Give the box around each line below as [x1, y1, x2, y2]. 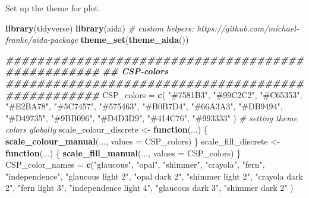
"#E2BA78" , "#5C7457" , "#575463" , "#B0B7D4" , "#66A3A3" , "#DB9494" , [5, 100, 283, 112]
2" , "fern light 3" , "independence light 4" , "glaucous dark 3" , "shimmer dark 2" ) [5, 181, 294, 194]
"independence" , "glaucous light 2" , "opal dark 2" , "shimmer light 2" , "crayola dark [5, 169, 303, 182]
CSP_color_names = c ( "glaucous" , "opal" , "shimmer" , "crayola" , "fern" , [5, 158, 265, 171]
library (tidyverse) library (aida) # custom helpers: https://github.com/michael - [5, 21, 299, 34]
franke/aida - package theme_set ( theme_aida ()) [5, 33, 189, 46]
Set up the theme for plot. [5, 2, 100, 14]
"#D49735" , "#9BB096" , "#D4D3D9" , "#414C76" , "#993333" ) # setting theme [5, 111, 298, 124]
